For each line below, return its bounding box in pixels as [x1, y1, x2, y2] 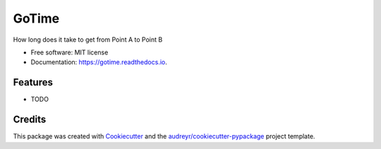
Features [13, 76, 53, 88]
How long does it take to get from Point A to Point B [13, 35, 163, 44]
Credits [13, 114, 47, 126]
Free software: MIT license [30, 48, 109, 56]
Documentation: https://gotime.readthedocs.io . [30, 58, 167, 66]
